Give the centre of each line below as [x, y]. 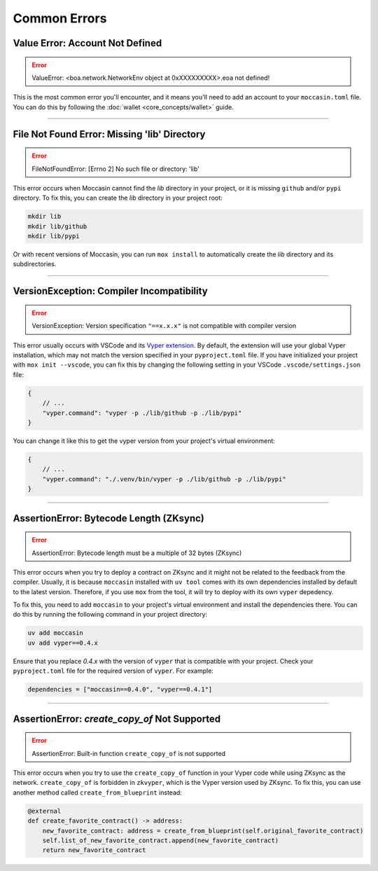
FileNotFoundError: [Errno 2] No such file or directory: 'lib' [115, 169]
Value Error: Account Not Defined [87, 43]
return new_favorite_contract [94, 850]
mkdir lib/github [57, 226]
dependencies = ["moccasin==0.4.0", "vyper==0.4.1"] [120, 690]
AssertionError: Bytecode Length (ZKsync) [108, 518]
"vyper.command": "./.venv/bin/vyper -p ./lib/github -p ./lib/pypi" [164, 479]
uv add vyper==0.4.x [63, 643]
